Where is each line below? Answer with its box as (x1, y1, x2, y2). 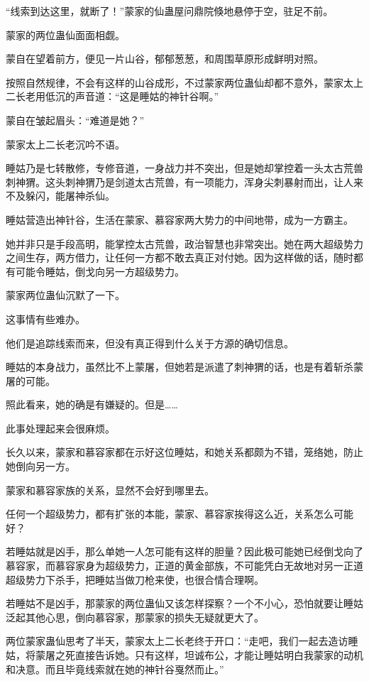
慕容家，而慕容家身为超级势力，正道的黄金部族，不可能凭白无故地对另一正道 (6, 558, 363, 573)
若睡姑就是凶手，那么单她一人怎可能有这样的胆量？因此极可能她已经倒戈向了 (6, 544, 363, 559)
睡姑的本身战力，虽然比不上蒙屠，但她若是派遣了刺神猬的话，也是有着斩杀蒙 (6, 359, 363, 374)
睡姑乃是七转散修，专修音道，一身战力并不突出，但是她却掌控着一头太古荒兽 (6, 160, 363, 175)
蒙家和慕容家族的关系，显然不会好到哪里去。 (6, 482, 214, 497)
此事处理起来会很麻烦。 (6, 420, 115, 435)
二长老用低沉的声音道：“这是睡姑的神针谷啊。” (6, 89, 219, 104)
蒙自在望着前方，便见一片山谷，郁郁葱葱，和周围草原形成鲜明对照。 (6, 51, 324, 66)
